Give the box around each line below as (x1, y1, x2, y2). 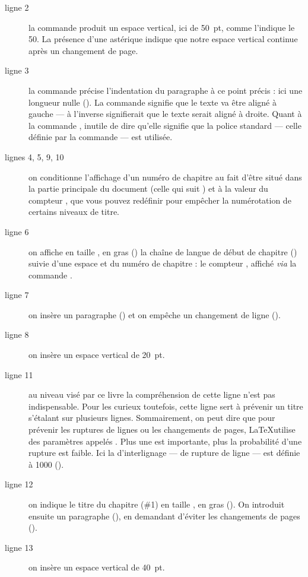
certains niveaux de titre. (28, 205, 119, 218)
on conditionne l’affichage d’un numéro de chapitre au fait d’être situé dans (28, 170, 302, 183)
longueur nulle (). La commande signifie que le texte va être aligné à (28, 96, 277, 108)
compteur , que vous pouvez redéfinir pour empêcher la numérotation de (28, 194, 291, 206)
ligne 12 (5, 478, 33, 490)
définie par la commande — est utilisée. (28, 131, 173, 143)
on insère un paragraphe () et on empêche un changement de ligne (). (28, 308, 281, 321)
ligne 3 (5, 64, 29, 77)
